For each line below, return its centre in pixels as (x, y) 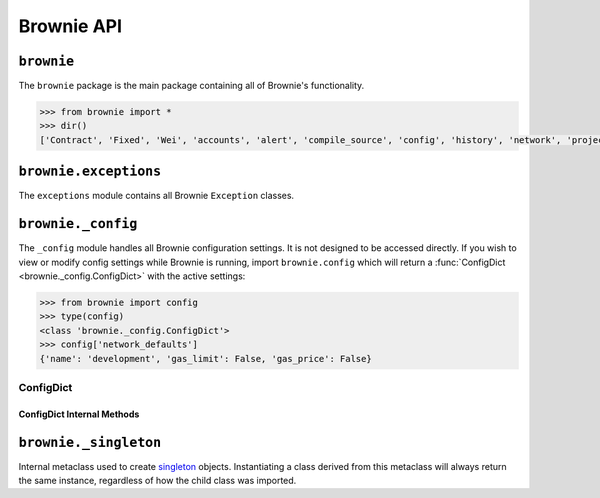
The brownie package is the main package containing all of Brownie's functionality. (191, 86)
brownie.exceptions (90, 171)
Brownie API (70, 26)
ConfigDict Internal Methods (79, 414)
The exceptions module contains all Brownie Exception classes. (156, 196)
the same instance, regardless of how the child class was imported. (157, 481)
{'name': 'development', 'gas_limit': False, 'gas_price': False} (205, 358)
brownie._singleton (90, 442)
